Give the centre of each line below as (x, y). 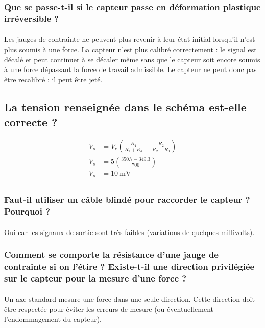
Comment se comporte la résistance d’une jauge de (111, 255)
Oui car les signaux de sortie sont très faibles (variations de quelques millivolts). (129, 232)
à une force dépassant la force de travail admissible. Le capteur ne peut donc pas (130, 69)
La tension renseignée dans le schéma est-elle (125, 107)
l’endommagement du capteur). (53, 319)
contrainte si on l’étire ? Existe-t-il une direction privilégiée (129, 266)
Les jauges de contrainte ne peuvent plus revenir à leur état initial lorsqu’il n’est (130, 39)
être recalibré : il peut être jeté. (53, 79)
